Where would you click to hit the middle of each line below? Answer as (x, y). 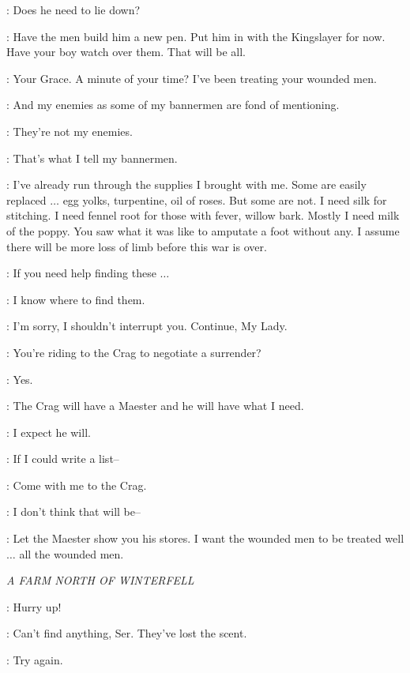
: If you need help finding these (81, 273)
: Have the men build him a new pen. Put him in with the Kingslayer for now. (196, 36)
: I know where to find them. (76, 299)
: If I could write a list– (63, 459)
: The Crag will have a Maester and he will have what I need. (155, 406)
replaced (26, 199)
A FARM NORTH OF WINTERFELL (100, 580)
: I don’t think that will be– (73, 511)
